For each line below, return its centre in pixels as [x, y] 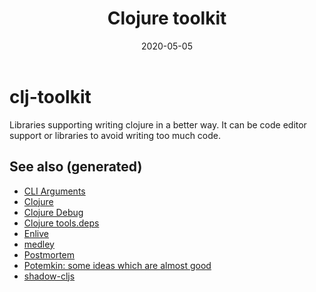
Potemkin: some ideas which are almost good [117, 265]
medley [39, 244]
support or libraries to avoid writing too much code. [115, 135]
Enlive [36, 233]
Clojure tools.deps [61, 223]
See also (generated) [76, 167]
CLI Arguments [54, 191]
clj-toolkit [50, 96]
